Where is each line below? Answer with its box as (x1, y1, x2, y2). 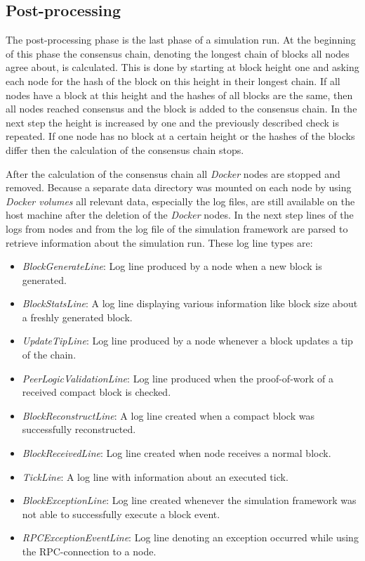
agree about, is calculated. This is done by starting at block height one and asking (6, 60, 359, 75)
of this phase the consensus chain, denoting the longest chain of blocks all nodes (6, 46, 350, 60)
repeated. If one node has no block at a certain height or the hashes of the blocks (6, 129, 355, 143)
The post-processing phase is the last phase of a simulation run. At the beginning (6, 32, 356, 47)
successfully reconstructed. (22, 422, 136, 437)
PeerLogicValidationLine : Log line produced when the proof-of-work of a (22, 370, 334, 385)
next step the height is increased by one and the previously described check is (6, 115, 339, 129)
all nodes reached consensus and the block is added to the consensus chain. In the (6, 101, 357, 116)
